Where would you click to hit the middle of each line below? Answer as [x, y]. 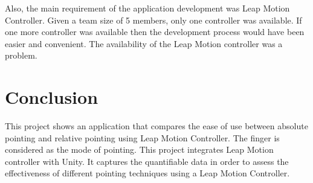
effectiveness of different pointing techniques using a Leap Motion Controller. [147, 173]
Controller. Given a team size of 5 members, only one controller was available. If [153, 20]
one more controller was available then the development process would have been [155, 32]
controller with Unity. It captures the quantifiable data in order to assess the [147, 161]
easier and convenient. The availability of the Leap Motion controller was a [144, 43]
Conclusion [52, 97]
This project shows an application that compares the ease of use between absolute [156, 126]
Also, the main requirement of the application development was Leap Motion [147, 8]
